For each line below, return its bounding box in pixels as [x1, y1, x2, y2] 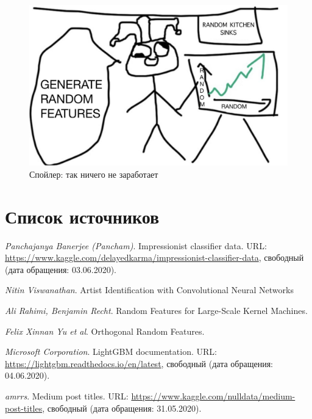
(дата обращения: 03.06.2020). [5, 263, 117, 275]
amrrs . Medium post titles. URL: [5, 390, 129, 402]
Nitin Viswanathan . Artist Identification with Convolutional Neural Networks [5, 283, 294, 296]
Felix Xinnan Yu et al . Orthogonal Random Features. [5, 324, 205, 337]
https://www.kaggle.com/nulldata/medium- [131, 390, 296, 402]
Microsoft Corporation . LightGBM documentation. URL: [5, 345, 217, 358]
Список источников [5, 203, 160, 228]
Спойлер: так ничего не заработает [29, 167, 158, 180]
